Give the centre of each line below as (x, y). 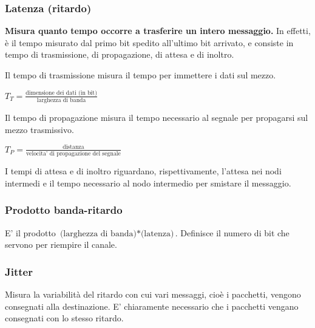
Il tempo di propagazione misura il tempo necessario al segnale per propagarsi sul (157, 118)
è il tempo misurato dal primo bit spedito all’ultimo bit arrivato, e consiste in (149, 42)
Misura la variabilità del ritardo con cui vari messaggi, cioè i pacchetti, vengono (153, 294)
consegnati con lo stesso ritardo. (64, 318)
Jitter (19, 271)
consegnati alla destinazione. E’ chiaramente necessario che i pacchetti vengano (152, 306)
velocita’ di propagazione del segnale (73, 154)
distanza (73, 147)
